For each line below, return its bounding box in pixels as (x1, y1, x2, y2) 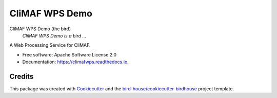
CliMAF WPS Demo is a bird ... (22, 32, 87, 38)
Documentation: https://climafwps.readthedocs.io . (22, 59, 129, 65)
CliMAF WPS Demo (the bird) (9, 26, 71, 32)
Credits (9, 72, 34, 81)
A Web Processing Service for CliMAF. (9, 42, 91, 48)
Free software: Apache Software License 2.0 (22, 51, 117, 57)
